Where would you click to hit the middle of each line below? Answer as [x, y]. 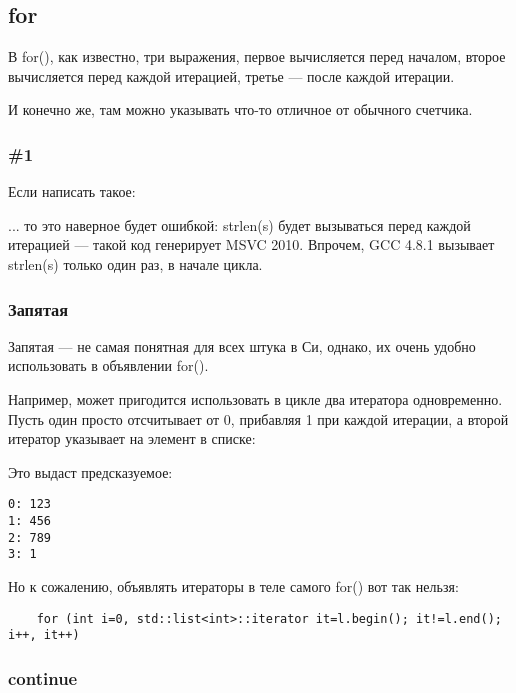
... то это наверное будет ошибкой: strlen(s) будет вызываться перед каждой [239, 224]
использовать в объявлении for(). [108, 365]
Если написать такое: [72, 191]
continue [43, 677]
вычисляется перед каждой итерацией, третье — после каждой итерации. [231, 75]
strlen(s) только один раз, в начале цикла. [135, 263]
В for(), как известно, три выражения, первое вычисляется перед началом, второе [257, 56]
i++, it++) [44, 635]
